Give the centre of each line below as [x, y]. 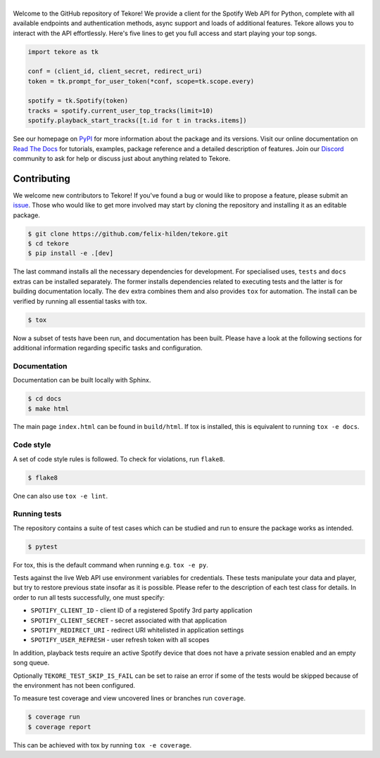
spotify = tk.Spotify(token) [78, 101]
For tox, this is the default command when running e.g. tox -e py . [111, 565]
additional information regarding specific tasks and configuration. [108, 347]
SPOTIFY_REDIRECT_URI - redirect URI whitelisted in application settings [137, 630]
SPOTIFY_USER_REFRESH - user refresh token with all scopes [120, 640]
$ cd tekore [49, 244]
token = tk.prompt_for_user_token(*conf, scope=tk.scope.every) [141, 81]
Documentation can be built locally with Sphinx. [82, 380]
